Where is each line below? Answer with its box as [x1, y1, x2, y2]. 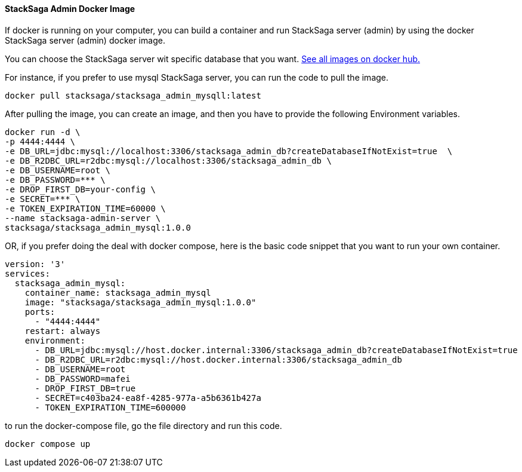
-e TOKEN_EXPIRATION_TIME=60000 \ [5, 203, 166, 213]
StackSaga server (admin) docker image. [5, 35, 165, 45]
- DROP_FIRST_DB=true [35, 383, 136, 393]
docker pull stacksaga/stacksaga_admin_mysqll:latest [5, 90, 261, 100]
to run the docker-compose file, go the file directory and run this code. [5, 420, 282, 431]
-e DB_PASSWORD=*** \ [5, 174, 106, 185]
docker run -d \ [5, 127, 81, 137]
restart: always [24, 326, 101, 336]
